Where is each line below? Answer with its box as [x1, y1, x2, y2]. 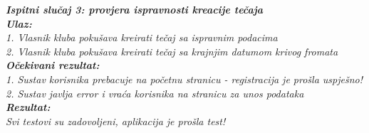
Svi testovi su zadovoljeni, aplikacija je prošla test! [6, 113, 226, 128]
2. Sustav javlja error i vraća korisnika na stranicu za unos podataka [6, 85, 304, 100]
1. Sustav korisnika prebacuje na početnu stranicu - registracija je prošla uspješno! [6, 71, 363, 86]
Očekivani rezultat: [6, 58, 100, 73]
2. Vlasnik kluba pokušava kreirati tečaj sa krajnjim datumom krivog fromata [6, 43, 338, 58]
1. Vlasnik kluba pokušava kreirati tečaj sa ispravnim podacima [6, 30, 278, 45]
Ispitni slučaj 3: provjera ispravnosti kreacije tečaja [6, 2, 263, 16]
